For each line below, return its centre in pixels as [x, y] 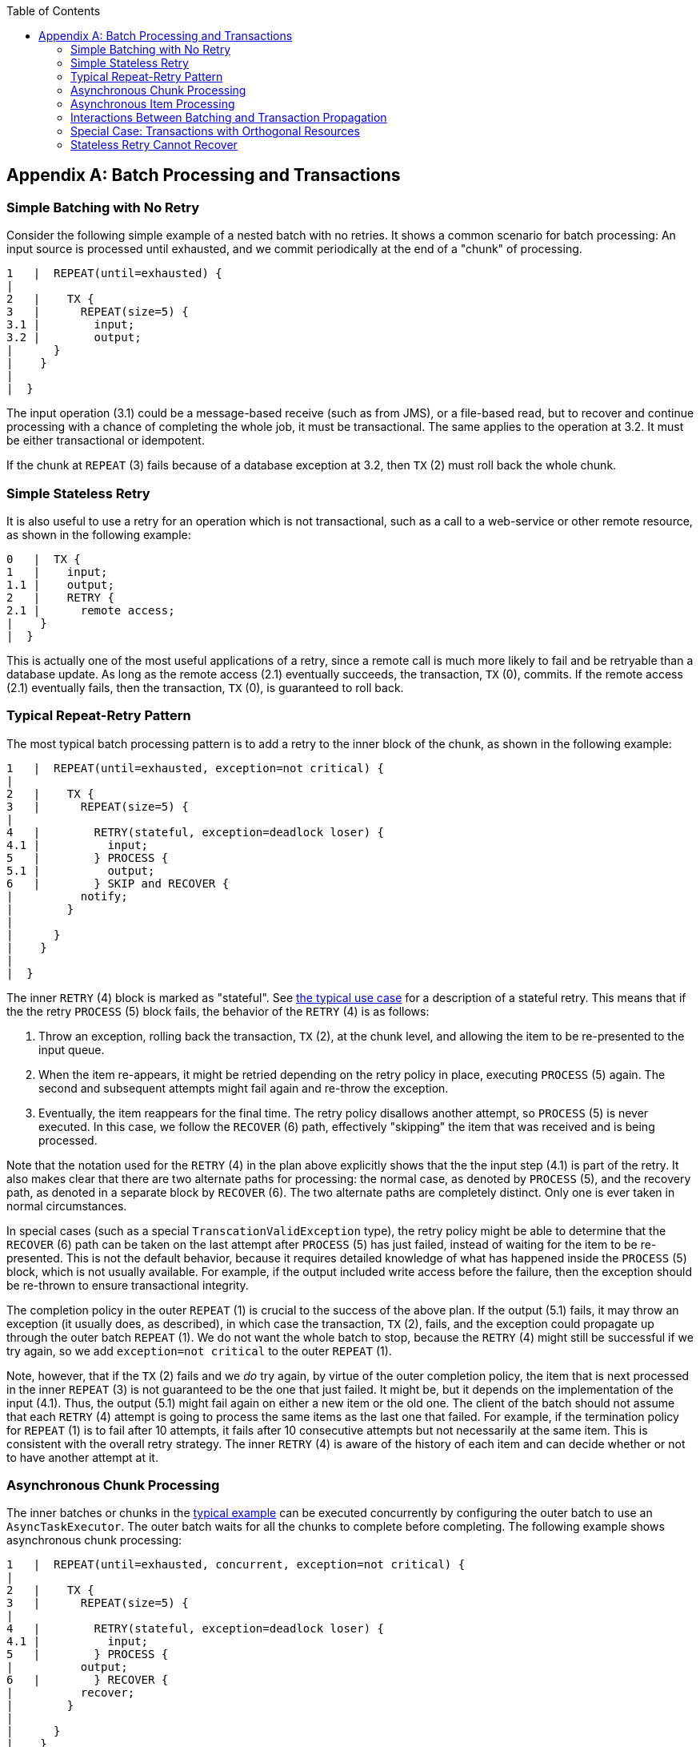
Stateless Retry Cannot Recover [154, 145]
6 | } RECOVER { [88, 1680]
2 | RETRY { [60, 597]
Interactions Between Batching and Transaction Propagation [229, 117]
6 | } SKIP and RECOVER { [118, 883]
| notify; [67, 896]
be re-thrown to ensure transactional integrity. [128, 1285]
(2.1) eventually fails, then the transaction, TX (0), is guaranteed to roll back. [205, 687]
